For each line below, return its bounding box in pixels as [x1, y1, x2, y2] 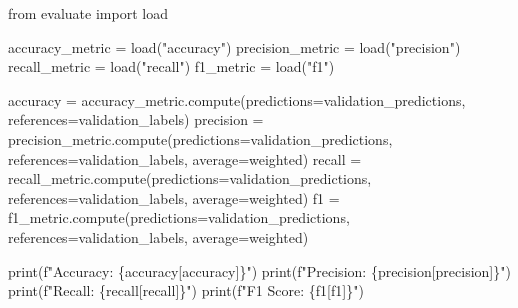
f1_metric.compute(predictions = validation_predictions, [8, 207, 350, 228]
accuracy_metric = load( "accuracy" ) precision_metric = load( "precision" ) [8, 36, 461, 57]
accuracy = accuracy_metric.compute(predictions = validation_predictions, [8, 89, 466, 110]
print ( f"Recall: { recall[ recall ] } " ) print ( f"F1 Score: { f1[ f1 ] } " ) [8, 280, 364, 301]
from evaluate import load [8, 3, 168, 23]
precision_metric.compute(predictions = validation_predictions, [8, 128, 393, 149]
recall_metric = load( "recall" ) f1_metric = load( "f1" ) [8, 56, 335, 77]
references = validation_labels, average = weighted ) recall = [8, 148, 362, 169]
